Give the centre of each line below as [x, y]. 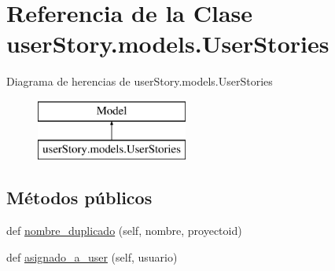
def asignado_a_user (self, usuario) [92, 256]
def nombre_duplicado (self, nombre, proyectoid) [124, 231]
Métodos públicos [79, 198]
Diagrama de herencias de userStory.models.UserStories [140, 81]
